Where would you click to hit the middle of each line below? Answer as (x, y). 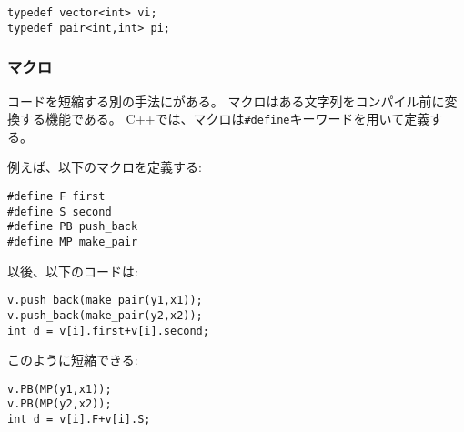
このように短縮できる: (73, 360)
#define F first (56, 196)
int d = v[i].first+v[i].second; (108, 331)
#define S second (60, 211)
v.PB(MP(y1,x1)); (60, 389)
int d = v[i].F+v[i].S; (79, 420)
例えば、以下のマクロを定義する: (105, 167)
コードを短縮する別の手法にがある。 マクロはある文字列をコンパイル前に (226, 100)
